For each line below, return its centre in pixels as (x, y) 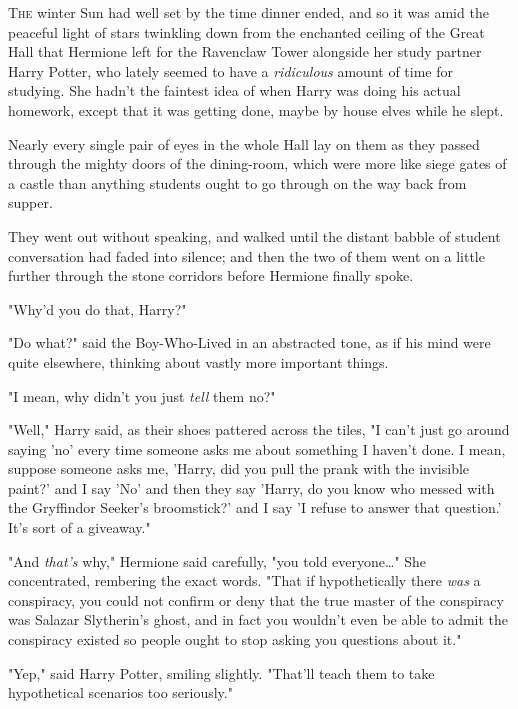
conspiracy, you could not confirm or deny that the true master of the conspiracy (256, 599)
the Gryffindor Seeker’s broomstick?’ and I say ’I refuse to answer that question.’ (255, 507)
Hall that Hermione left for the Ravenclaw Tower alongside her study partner (245, 51)
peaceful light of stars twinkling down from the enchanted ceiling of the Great (246, 31)
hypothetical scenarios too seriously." (120, 692)
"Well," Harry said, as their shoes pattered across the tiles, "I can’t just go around (259, 429)
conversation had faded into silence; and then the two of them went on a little (246, 255)
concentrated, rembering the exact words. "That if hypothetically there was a (244, 580)
